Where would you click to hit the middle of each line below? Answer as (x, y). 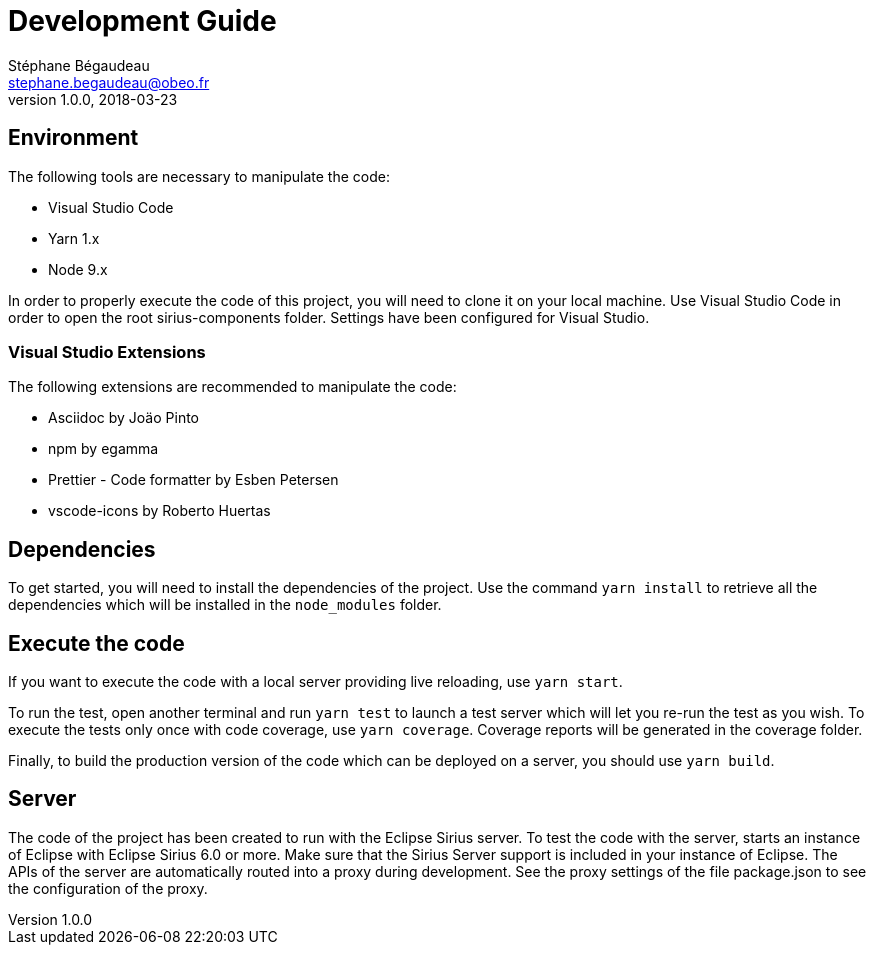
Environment (73, 138)
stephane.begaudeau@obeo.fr (109, 82)
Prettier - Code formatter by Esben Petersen (193, 480)
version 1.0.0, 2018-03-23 (93, 99)
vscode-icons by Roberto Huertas (159, 511)
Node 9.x (78, 269)
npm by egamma (103, 449)
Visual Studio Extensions (107, 351)
